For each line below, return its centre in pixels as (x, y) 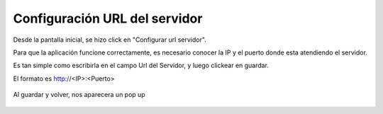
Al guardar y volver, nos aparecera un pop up (79, 95)
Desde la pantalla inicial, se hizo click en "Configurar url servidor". (110, 40)
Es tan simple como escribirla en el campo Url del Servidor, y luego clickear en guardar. (141, 65)
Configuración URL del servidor (108, 18)
